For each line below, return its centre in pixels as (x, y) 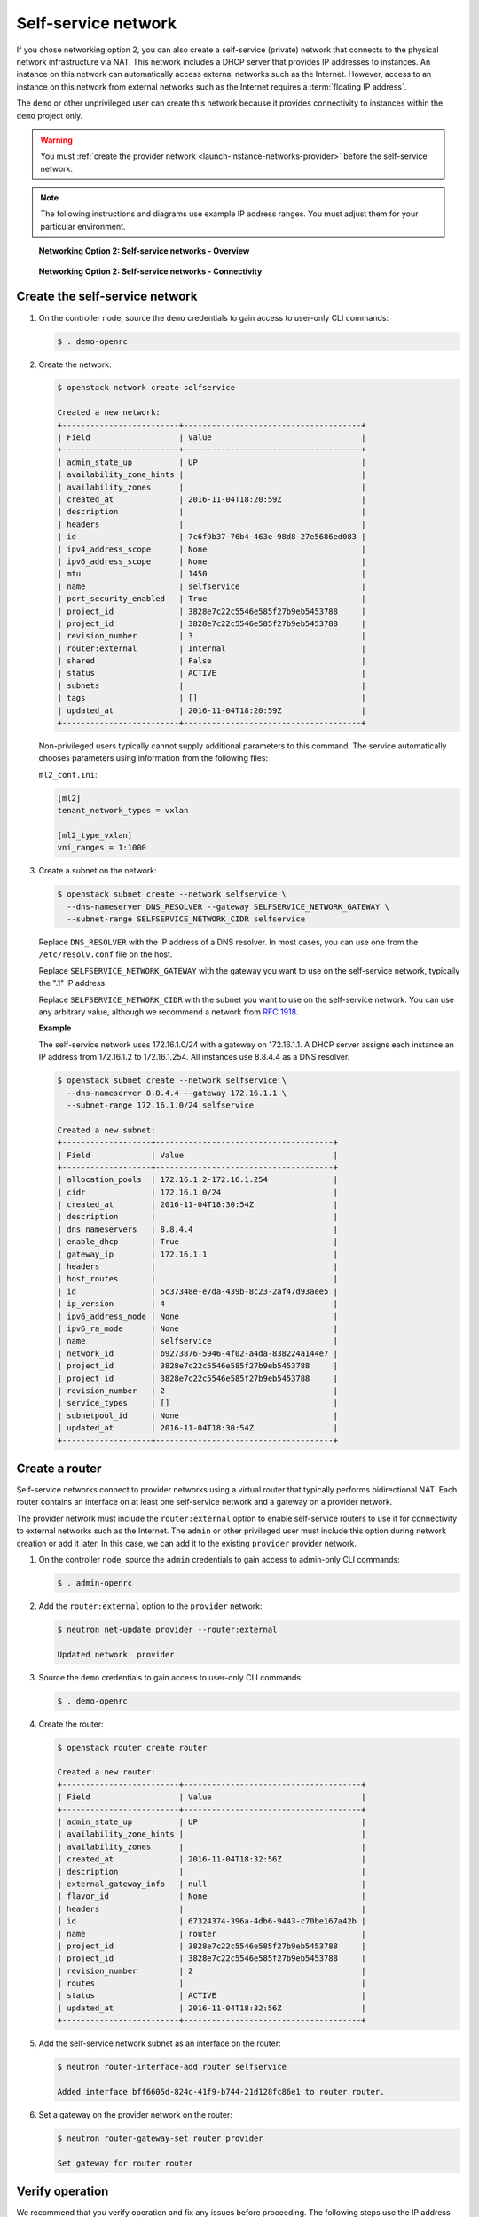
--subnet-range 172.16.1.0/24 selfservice (161, 1105)
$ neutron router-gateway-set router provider (160, 2138)
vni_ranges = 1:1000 (102, 848)
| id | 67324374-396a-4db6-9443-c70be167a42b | (212, 1921)
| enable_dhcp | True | (198, 1242)
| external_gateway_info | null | (212, 1884)
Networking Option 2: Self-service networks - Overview (144, 251)
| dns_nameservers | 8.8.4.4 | (198, 1229)
